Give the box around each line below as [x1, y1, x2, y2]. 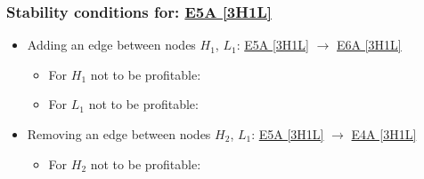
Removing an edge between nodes [27, 125, 211, 143]
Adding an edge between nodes [27, 35, 196, 54]
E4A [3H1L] [351, 125, 417, 143]
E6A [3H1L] [337, 35, 402, 54]
